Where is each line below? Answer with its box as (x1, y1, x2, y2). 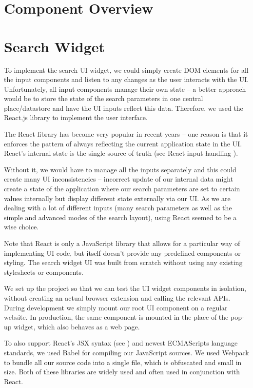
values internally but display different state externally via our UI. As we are (4, 193, 231, 203)
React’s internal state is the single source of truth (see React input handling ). (4, 148, 238, 158)
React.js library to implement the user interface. (4, 112, 148, 123)
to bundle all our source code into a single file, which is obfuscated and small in (4, 357, 242, 367)
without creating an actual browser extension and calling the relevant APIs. (4, 292, 231, 303)
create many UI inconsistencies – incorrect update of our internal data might (4, 174, 234, 184)
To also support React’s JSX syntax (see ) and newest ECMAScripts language (4, 338, 238, 348)
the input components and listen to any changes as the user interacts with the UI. (4, 74, 249, 84)
